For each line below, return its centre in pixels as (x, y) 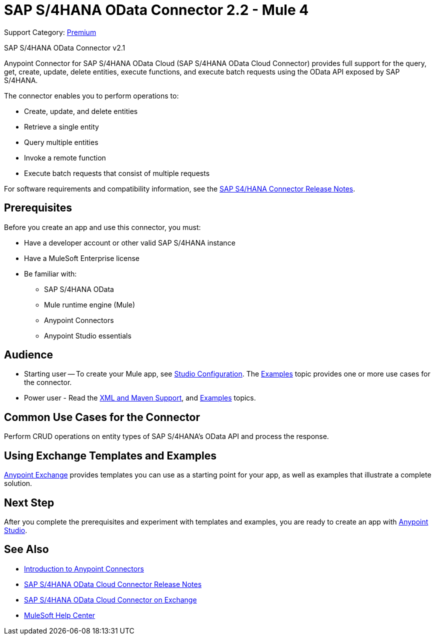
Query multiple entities (61, 142)
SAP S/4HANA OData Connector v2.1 (65, 47)
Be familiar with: (50, 273)
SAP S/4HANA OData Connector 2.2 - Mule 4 (156, 10)
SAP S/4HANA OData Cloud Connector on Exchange (110, 599)
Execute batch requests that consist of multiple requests (117, 173)
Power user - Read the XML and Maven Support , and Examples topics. (140, 398)
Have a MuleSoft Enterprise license (82, 258)
